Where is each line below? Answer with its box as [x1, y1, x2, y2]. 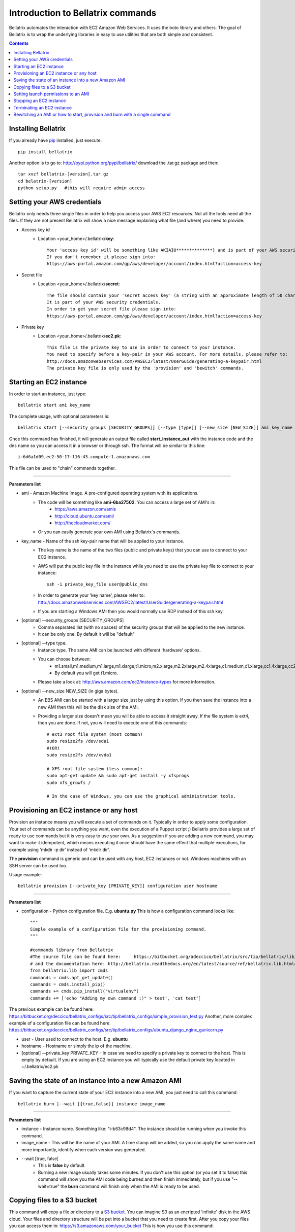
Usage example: [9, 871, 42, 877]
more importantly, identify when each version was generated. [21, 1146, 146, 1153]
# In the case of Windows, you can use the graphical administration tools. [47, 793, 236, 799]
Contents [9, 40, 29, 46]
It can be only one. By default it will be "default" [38, 631, 135, 637]
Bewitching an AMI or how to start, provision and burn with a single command [13, 111, 171, 118]
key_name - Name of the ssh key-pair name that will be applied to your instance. [21, 538, 184, 544]
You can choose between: [38, 656, 91, 662]
